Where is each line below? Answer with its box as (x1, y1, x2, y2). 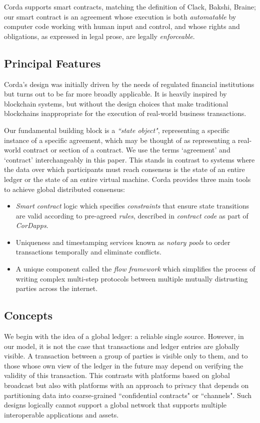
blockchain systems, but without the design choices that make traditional (4, 98, 228, 108)
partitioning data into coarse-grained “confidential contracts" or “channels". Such (4, 389, 252, 400)
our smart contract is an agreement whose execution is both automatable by (4, 11, 236, 21)
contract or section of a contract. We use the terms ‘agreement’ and (23, 144, 230, 155)
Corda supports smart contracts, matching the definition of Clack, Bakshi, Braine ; (4, 1, 256, 11)
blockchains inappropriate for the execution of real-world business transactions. (4, 108, 246, 118)
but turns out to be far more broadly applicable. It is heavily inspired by (4, 88, 227, 99)
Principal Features (4, 55, 101, 70)
